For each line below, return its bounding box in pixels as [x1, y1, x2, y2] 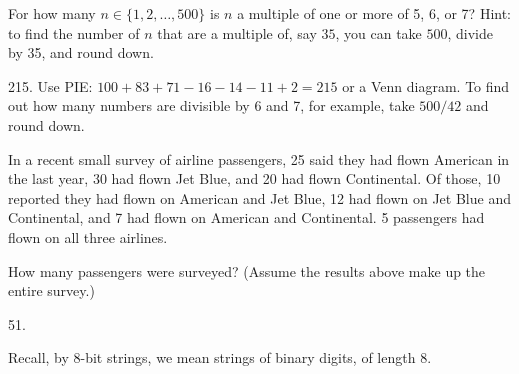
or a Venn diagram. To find [342, 75, 510, 96]
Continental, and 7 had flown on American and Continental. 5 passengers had [8, 207, 485, 228]
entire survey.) [8, 280, 95, 301]
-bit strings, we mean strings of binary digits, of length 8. [80, 347, 432, 368]
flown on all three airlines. [8, 226, 168, 247]
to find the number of [8, 22, 140, 43]
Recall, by [8, 347, 69, 368]
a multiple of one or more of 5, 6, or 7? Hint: [237, 3, 512, 23]
